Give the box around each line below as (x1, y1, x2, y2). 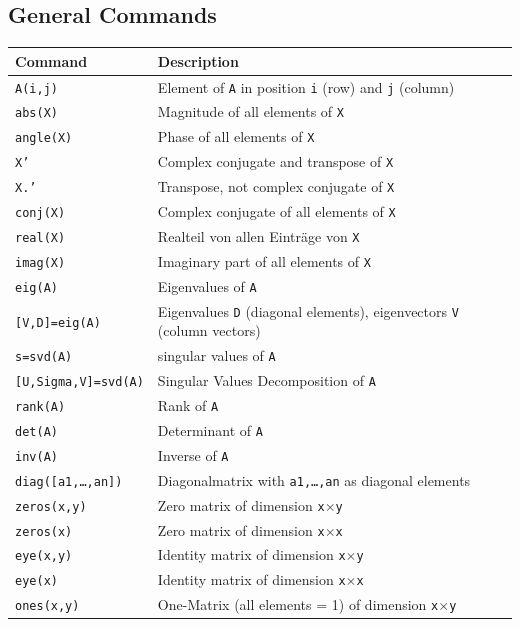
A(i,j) (15, 81, 58, 96)
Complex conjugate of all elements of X (157, 201, 396, 222)
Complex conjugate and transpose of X (157, 151, 394, 172)
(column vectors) (157, 320, 261, 341)
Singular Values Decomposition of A (157, 370, 376, 391)
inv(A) (15, 449, 58, 464)
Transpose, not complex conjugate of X (157, 176, 395, 197)
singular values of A (157, 345, 276, 366)
